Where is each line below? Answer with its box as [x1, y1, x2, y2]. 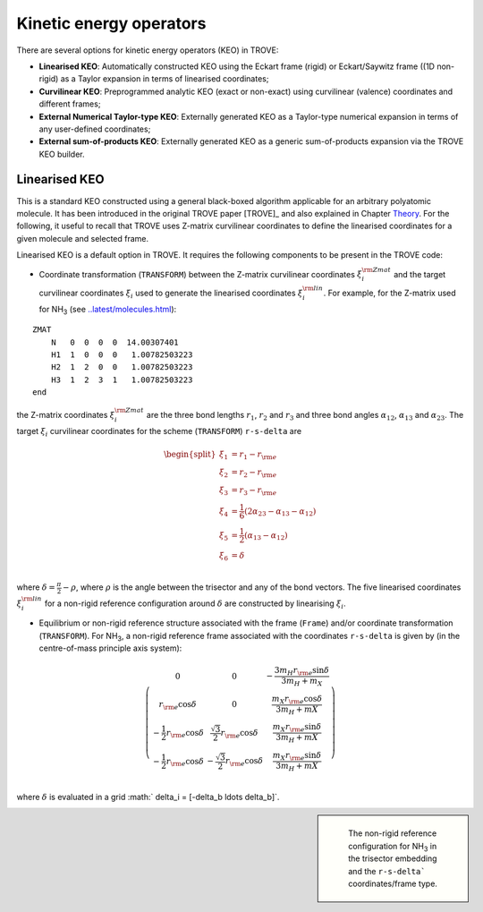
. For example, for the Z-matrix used [323, 287, 456, 298]
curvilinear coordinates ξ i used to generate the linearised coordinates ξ [38, 287, 303, 300]
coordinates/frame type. [348, 878, 438, 890]
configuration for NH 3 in [348, 840, 437, 854]
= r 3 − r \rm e [231, 484, 277, 497]
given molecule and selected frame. [16, 233, 149, 243]
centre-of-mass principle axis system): [38, 643, 182, 653]
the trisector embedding [348, 853, 437, 864]
